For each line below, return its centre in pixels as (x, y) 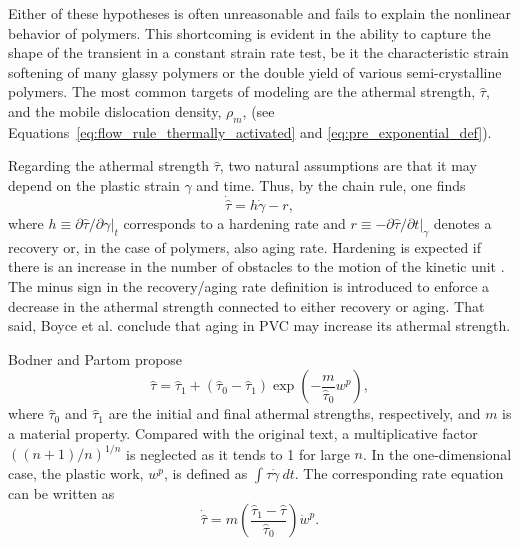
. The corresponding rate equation (399, 472)
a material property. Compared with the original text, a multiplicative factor (243, 432)
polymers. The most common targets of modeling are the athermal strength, (242, 91)
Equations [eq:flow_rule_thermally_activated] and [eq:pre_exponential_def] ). (250, 131)
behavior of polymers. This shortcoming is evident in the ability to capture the (249, 32)
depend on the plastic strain (94, 184)
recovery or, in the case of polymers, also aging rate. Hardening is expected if (245, 246)
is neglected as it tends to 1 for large (238, 453)
